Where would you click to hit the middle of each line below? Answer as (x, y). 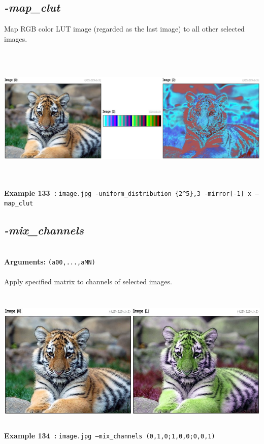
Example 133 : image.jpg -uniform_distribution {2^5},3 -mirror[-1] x (128, 193)
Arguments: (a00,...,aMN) (50, 261)
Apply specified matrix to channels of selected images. (88, 281)
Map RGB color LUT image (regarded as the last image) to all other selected (124, 29)
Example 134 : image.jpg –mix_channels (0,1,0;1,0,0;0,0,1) (110, 435)
